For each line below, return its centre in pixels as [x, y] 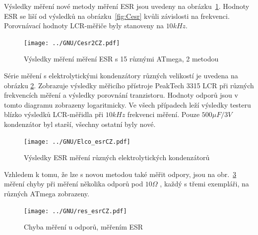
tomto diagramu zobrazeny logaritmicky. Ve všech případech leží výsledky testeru [128, 104]
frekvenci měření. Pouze [163, 114]
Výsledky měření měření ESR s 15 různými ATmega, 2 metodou [121, 59]
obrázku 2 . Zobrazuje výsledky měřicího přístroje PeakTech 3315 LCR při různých [129, 85]
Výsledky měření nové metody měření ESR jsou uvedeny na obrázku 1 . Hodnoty [127, 6]
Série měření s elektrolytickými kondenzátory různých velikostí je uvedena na [121, 76]
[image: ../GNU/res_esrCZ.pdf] [75, 211]
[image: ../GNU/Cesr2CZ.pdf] [72, 43]
